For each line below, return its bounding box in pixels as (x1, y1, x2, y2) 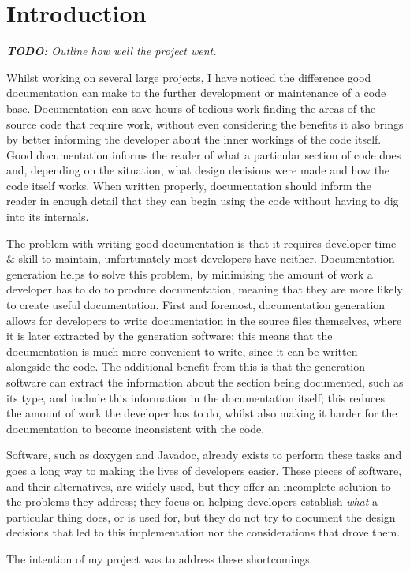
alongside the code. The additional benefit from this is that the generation (6, 358, 365, 375)
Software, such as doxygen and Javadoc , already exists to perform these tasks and (6, 447, 402, 463)
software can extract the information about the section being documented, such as (6, 374, 404, 390)
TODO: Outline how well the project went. (6, 43, 217, 59)
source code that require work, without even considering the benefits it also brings (6, 115, 404, 132)
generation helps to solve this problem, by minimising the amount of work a (6, 265, 373, 282)
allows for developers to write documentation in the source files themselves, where (6, 312, 402, 328)
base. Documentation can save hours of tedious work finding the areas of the (6, 99, 376, 116)
